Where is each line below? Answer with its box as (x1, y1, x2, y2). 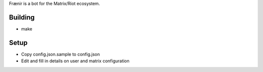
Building (9, 13, 35, 21)
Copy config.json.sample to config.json (21, 51, 100, 57)
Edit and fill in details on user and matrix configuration (21, 58, 130, 64)
